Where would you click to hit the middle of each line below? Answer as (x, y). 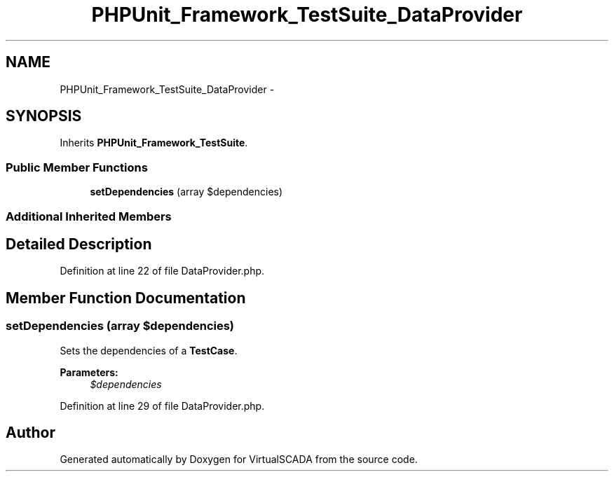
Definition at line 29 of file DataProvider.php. (162, 406)
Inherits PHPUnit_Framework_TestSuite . (154, 143)
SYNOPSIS (44, 116)
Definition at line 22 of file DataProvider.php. (162, 271)
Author (30, 433)
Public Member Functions (77, 167)
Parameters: (89, 372)
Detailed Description (79, 244)
